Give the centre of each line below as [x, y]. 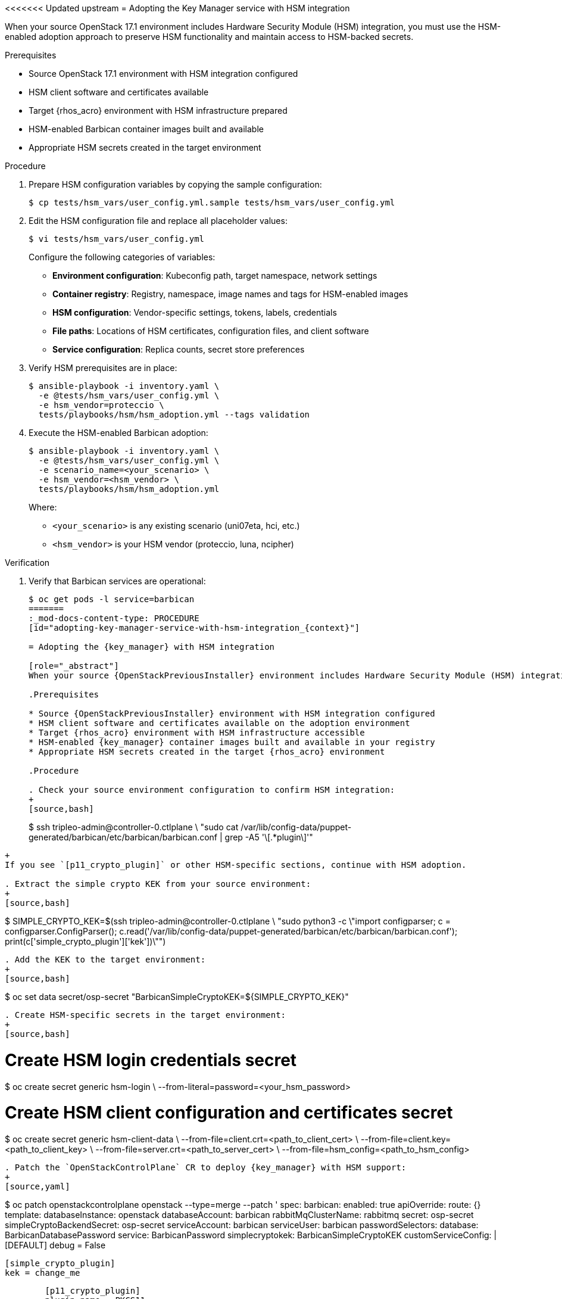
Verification [27, 563]
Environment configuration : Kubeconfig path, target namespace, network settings [215, 275]
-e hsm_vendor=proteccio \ [101, 405]
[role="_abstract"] [74, 666]
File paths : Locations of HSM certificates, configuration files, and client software [211, 331]
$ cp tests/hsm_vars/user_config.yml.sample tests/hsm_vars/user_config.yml [212, 203]
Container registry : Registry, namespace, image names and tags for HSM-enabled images [230, 294]
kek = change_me [43, 1273]
